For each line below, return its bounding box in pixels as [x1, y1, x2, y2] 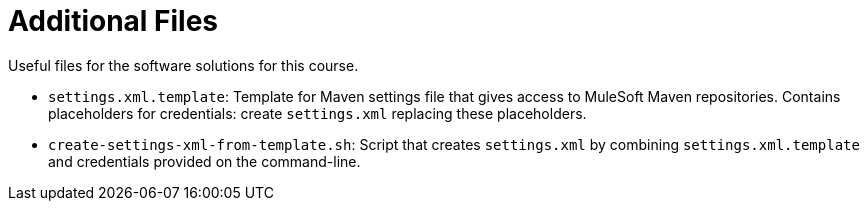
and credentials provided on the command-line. [48, 152, 361, 170]
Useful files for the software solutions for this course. [8, 56, 359, 74]
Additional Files [8, 4, 219, 38]
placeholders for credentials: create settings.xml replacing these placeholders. [48, 104, 587, 122]
